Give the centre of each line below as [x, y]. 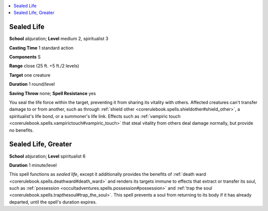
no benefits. [22, 130]
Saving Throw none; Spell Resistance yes [53, 93]
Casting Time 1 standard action [41, 48]
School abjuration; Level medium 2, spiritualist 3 [59, 39]
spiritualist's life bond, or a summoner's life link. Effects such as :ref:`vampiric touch [95, 116]
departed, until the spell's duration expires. [53, 202]
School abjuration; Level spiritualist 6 [47, 156]
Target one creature [30, 75]
